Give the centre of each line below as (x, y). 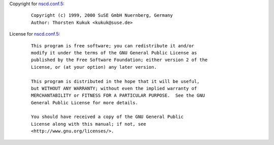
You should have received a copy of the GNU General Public (107, 117)
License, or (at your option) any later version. (94, 67)
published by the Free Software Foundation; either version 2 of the (119, 60)
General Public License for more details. (85, 103)
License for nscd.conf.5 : (35, 34)
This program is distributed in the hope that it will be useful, (115, 81)
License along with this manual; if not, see (89, 124)
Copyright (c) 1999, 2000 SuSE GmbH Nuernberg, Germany (102, 16)
